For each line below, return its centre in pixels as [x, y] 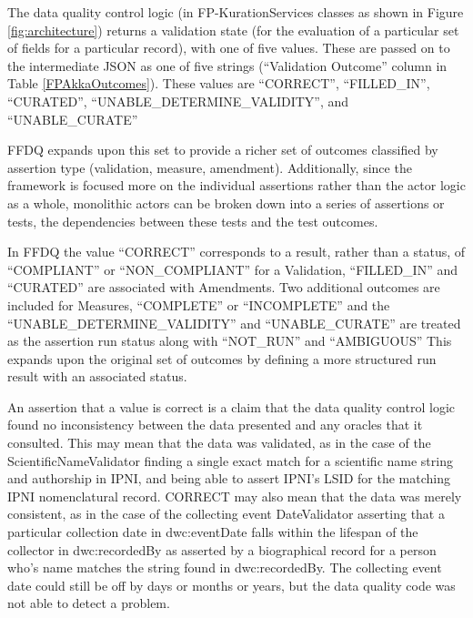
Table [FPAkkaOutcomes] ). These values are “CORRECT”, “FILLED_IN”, [219, 83]
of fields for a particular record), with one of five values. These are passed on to [229, 48]
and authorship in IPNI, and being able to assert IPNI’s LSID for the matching [229, 478]
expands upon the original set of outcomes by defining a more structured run [222, 358]
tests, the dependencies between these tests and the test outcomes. [193, 221]
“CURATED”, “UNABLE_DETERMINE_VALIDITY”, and [178, 101]
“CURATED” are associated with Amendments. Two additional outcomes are [224, 287]
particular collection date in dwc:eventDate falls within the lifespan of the [213, 532]
